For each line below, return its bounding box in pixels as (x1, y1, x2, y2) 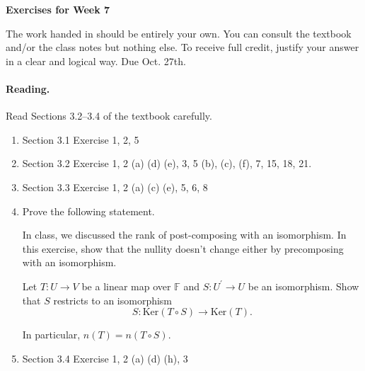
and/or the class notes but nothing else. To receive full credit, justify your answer (6, 40, 359, 55)
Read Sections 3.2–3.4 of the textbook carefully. (6, 108, 212, 123)
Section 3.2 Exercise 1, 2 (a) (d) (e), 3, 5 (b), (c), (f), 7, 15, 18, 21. (22, 156, 312, 171)
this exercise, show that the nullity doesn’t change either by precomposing (22, 241, 344, 256)
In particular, (22, 327, 81, 342)
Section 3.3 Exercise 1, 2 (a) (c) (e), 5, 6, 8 (22, 179, 208, 194)
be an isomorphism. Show (248, 278, 359, 293)
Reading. (6, 81, 50, 96)
